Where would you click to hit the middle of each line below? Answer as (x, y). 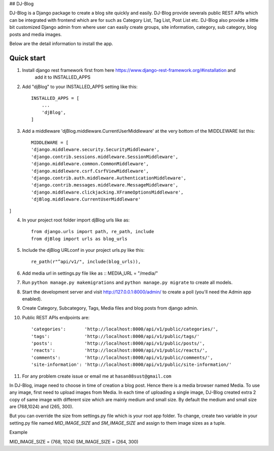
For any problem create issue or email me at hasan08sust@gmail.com (97, 376)
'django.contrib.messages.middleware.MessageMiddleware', (105, 185)
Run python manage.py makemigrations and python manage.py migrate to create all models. (127, 283)
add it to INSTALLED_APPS (63, 77)
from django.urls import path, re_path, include (93, 232)
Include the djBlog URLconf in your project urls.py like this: (83, 250)
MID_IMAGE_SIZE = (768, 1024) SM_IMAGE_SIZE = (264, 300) (74, 441)
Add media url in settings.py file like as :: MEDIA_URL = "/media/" (90, 273)
